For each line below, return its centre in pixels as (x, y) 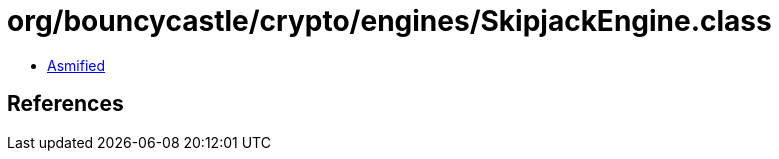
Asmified (76, 65)
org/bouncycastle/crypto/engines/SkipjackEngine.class (389, 21)
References (65, 104)
